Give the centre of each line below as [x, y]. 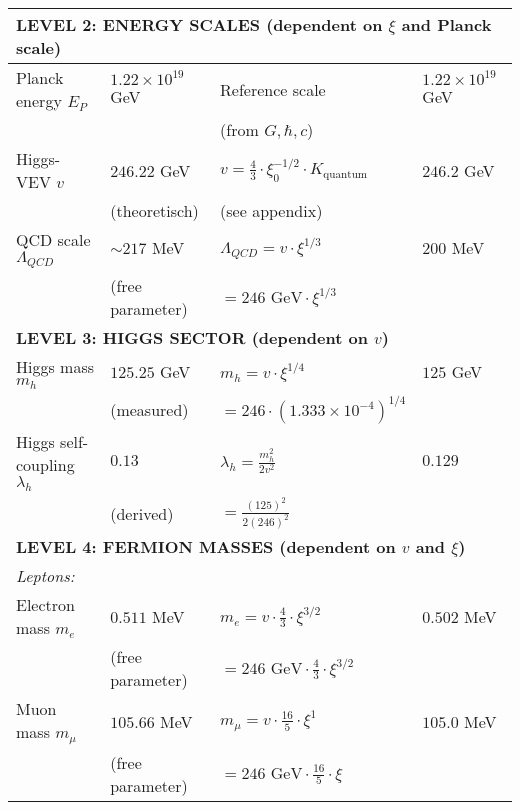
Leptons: [45, 576]
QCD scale [53, 239]
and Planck [446, 24]
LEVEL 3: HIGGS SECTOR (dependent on [192, 337]
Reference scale [273, 89]
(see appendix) [271, 210]
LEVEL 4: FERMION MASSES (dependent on [206, 547]
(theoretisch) [154, 210]
